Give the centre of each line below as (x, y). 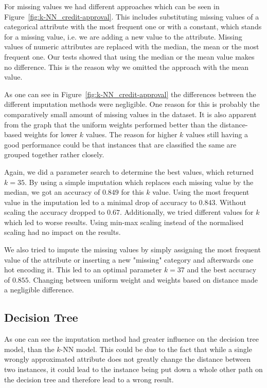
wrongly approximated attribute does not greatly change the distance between (128, 359)
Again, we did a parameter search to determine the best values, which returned (129, 171)
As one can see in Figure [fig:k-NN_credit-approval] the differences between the (130, 94)
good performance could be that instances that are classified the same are (120, 144)
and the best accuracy (222, 270)
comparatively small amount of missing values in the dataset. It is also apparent (130, 114)
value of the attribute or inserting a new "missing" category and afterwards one (129, 259)
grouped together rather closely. (54, 154)
